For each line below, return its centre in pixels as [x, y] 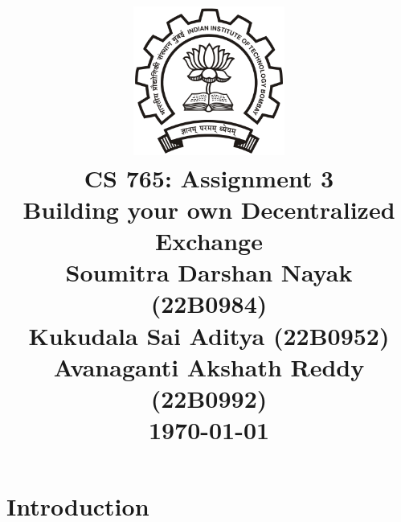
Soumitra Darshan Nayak [209, 272]
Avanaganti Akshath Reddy [209, 366]
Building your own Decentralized [209, 209]
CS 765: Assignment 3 [209, 177]
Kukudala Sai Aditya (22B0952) [209, 335]
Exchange [209, 240]
